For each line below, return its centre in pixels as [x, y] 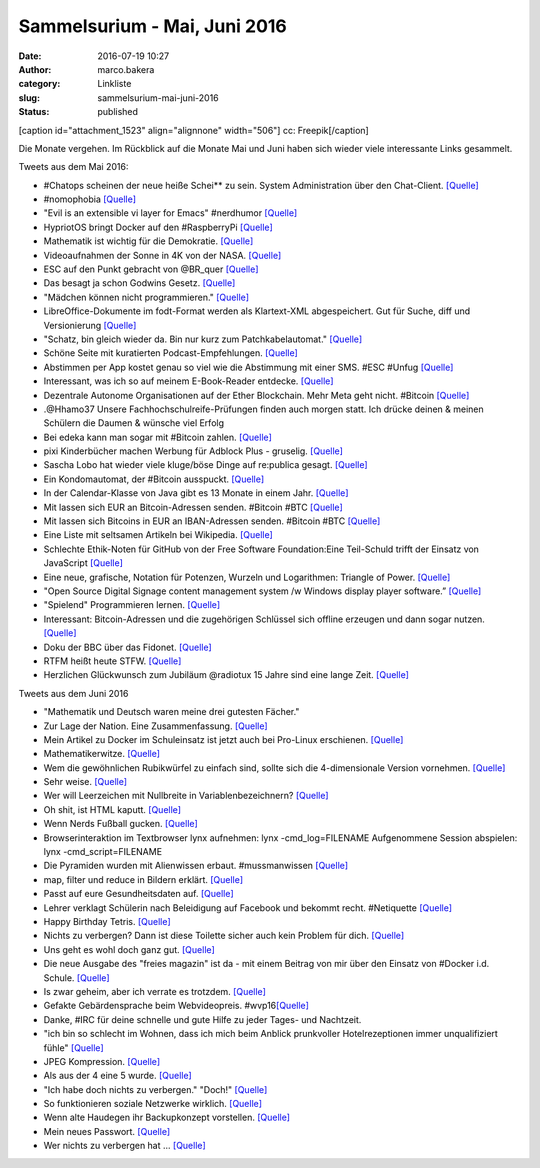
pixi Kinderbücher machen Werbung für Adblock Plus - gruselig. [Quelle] [193, 451]
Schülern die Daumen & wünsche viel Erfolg [134, 423]
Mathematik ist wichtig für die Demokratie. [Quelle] [148, 241]
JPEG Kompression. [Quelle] [102, 1061]
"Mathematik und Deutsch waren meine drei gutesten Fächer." [171, 712]
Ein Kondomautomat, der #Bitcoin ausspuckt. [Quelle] [154, 479]
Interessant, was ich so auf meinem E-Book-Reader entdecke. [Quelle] [188, 381]
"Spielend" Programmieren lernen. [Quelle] [132, 605]
